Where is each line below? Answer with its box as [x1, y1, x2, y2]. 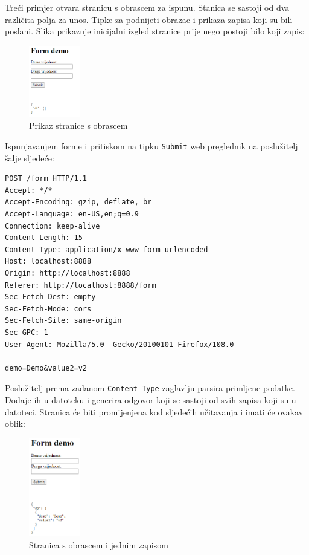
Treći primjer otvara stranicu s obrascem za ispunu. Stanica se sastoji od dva [5, 1, 290, 13]
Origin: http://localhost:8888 [5, 268, 130, 277]
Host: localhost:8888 [5, 257, 92, 266]
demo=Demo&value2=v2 [5, 363, 88, 372]
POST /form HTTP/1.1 [5, 174, 88, 183]
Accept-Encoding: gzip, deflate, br [5, 198, 152, 207]
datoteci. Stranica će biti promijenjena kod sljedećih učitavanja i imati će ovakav [5, 405, 304, 418]
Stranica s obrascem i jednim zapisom [29, 538, 168, 551]
